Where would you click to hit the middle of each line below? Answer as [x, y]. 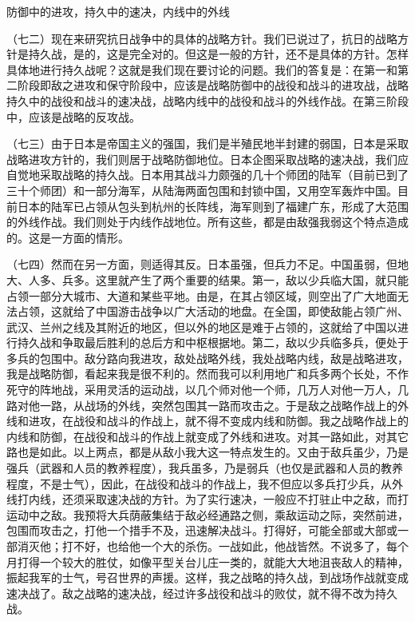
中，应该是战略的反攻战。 [73, 116]
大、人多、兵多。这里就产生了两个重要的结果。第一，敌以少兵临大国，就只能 [207, 279]
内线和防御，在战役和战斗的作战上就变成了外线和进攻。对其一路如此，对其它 [207, 436]
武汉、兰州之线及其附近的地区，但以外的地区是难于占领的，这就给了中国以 [202, 326]
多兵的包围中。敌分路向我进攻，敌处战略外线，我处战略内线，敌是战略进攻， [207, 358]
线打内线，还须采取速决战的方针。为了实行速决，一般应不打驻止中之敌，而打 [207, 499]
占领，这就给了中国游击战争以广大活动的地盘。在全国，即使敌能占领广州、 [213, 311]
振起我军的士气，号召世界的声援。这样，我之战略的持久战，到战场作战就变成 [207, 577]
